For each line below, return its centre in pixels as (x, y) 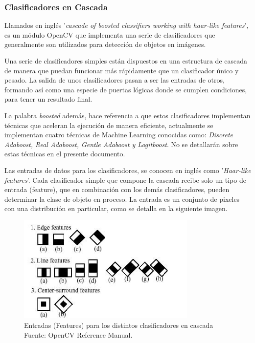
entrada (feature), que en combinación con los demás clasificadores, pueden (117, 189)
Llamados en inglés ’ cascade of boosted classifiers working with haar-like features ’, (127, 25)
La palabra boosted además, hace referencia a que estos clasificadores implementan (127, 115)
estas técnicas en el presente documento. (65, 154)
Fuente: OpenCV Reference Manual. (78, 334)
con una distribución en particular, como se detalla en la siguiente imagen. (116, 208)
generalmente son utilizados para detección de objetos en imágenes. (105, 44)
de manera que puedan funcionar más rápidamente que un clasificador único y (122, 70)
